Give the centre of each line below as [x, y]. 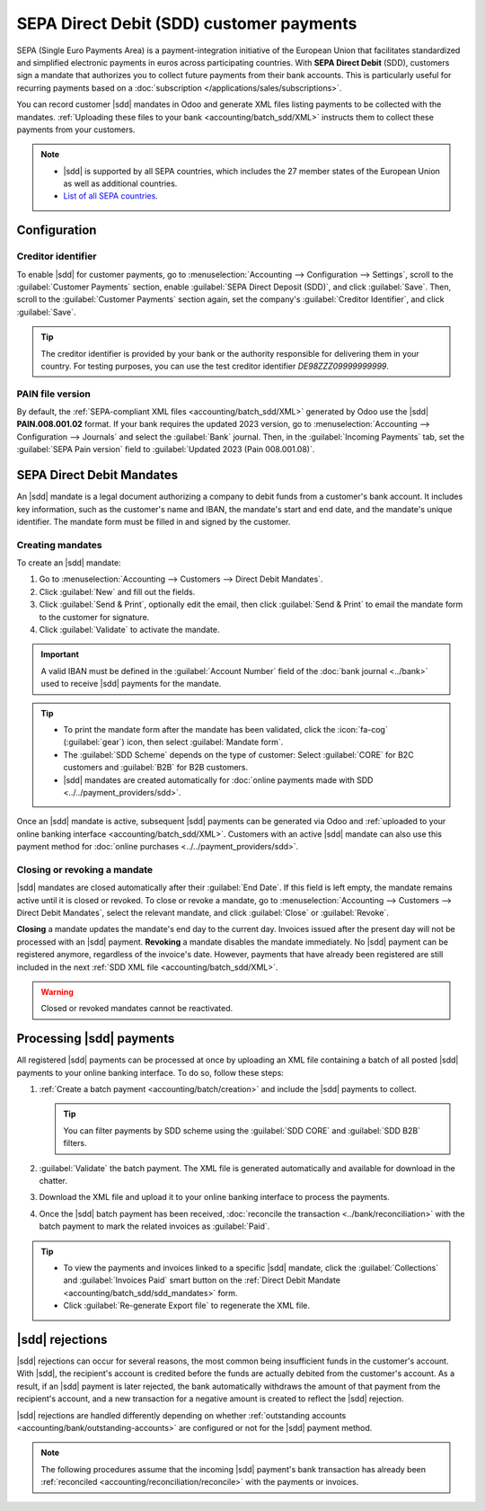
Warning [57, 992]
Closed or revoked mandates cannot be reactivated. [137, 1009]
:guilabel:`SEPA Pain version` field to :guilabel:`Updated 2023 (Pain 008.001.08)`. [166, 449]
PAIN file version [54, 394]
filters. [75, 1143]
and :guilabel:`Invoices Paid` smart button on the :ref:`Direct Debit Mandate [202, 1280]
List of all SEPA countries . [111, 196]
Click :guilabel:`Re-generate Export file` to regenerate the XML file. [186, 1306]
